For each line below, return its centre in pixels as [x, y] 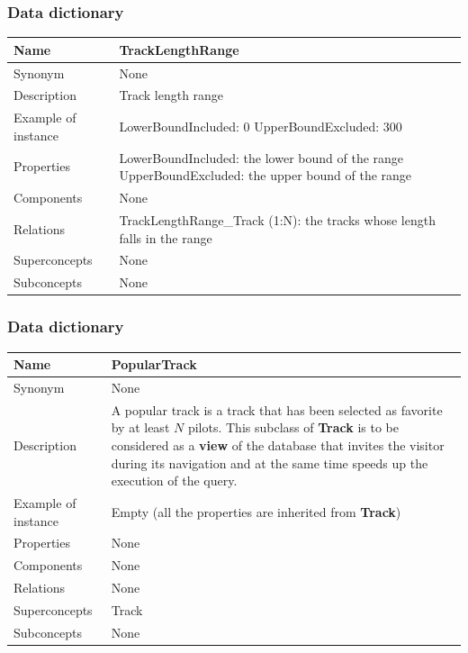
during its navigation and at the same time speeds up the [270, 463]
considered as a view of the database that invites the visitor [278, 444]
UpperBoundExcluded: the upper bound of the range [265, 175]
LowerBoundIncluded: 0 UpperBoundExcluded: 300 [261, 127]
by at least [140, 427]
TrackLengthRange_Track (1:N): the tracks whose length [277, 219]
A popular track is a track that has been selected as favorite [277, 409]
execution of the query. [174, 481]
